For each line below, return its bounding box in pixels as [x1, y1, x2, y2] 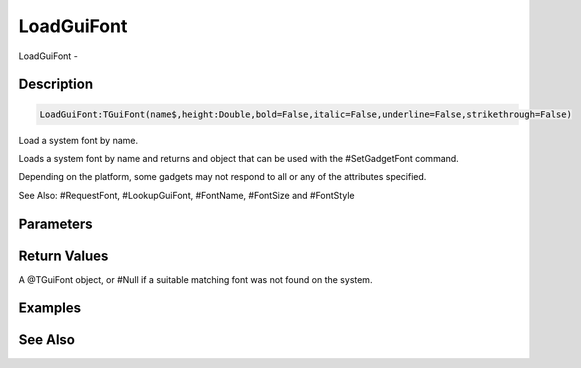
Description [18, 76, 94, 93]
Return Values [18, 247, 109, 264]
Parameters [18, 215, 93, 232]
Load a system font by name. [18, 134, 139, 146]
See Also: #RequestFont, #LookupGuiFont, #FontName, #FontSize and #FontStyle [18, 189, 355, 201]
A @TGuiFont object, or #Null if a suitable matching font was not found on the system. [18, 273, 373, 285]
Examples [18, 300, 82, 317]
